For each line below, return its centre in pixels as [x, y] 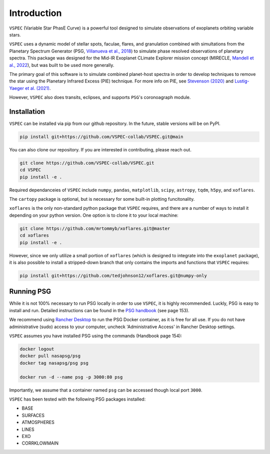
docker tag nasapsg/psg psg [54, 363]
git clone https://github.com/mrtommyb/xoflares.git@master [95, 228]
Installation [27, 112]
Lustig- [242, 81]
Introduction [35, 13]
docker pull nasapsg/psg [50, 356]
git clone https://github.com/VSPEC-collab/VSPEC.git [87, 163]
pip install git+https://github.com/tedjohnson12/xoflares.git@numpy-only [113, 275]
